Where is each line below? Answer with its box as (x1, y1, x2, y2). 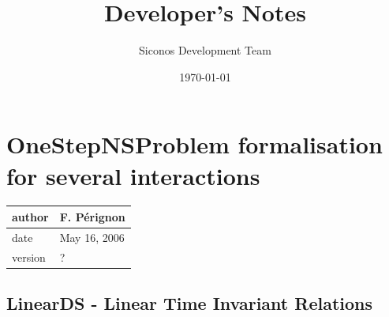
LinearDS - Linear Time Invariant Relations (6, 291, 373, 315)
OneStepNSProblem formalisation (6, 128, 383, 160)
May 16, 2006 (59, 228, 125, 245)
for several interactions (6, 159, 260, 191)
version (12, 248, 46, 265)
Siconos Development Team (139, 42, 271, 58)
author (12, 208, 49, 225)
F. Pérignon (59, 208, 125, 225)
